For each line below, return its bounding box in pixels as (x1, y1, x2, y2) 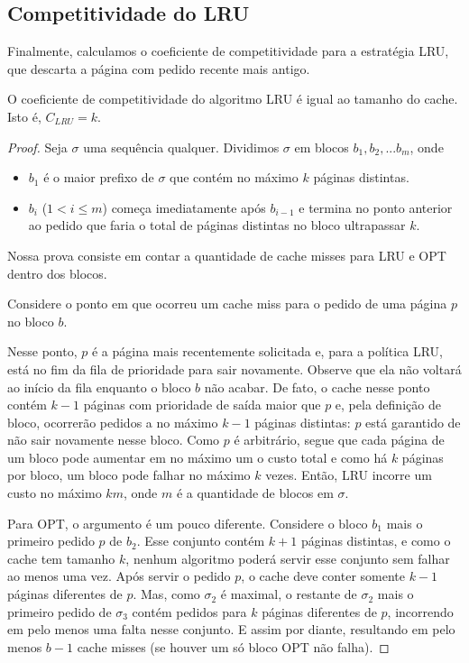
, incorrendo (387, 602, 454, 621)
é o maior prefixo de (43, 168, 154, 187)
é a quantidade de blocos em (176, 483, 334, 502)
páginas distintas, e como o (300, 531, 451, 550)
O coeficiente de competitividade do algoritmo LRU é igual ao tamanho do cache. (7, 89, 458, 108)
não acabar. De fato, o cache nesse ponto (204, 377, 430, 396)
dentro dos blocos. (7, 263, 107, 282)
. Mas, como (133, 585, 200, 603)
